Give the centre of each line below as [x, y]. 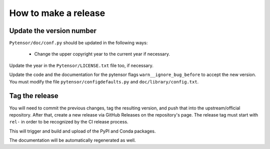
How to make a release [57, 13]
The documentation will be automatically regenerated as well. [72, 140]
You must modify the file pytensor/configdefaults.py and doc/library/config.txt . [104, 81]
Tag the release [34, 96]
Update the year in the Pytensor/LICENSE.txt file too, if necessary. [81, 65]
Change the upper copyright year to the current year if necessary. [102, 54]
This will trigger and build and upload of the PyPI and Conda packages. [82, 131]
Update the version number [53, 31]
